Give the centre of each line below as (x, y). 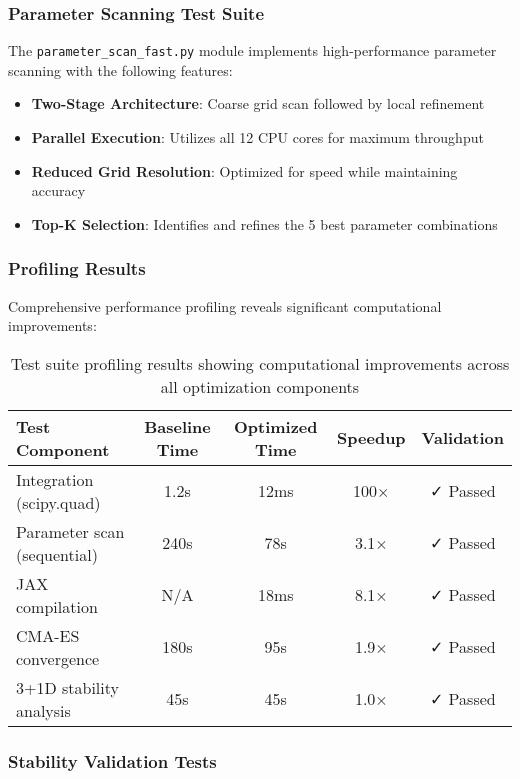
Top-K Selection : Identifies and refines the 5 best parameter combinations (264, 223)
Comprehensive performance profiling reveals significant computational (225, 305)
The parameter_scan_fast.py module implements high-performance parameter (252, 50)
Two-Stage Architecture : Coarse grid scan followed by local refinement (258, 103)
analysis (43, 710)
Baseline (177, 426)
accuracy (58, 190)
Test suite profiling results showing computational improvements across (260, 363)
